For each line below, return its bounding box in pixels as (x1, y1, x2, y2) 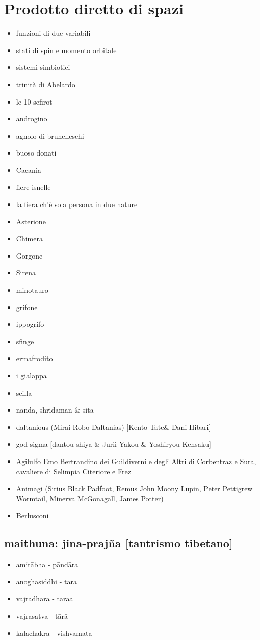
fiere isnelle (16, 182, 51, 192)
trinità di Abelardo (16, 79, 75, 89)
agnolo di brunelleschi (16, 130, 84, 141)
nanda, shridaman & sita (16, 404, 94, 415)
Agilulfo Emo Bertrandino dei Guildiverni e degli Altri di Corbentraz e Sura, (16, 455, 256, 466)
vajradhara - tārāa (16, 593, 73, 604)
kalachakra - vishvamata (16, 627, 92, 638)
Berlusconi (16, 510, 49, 521)
